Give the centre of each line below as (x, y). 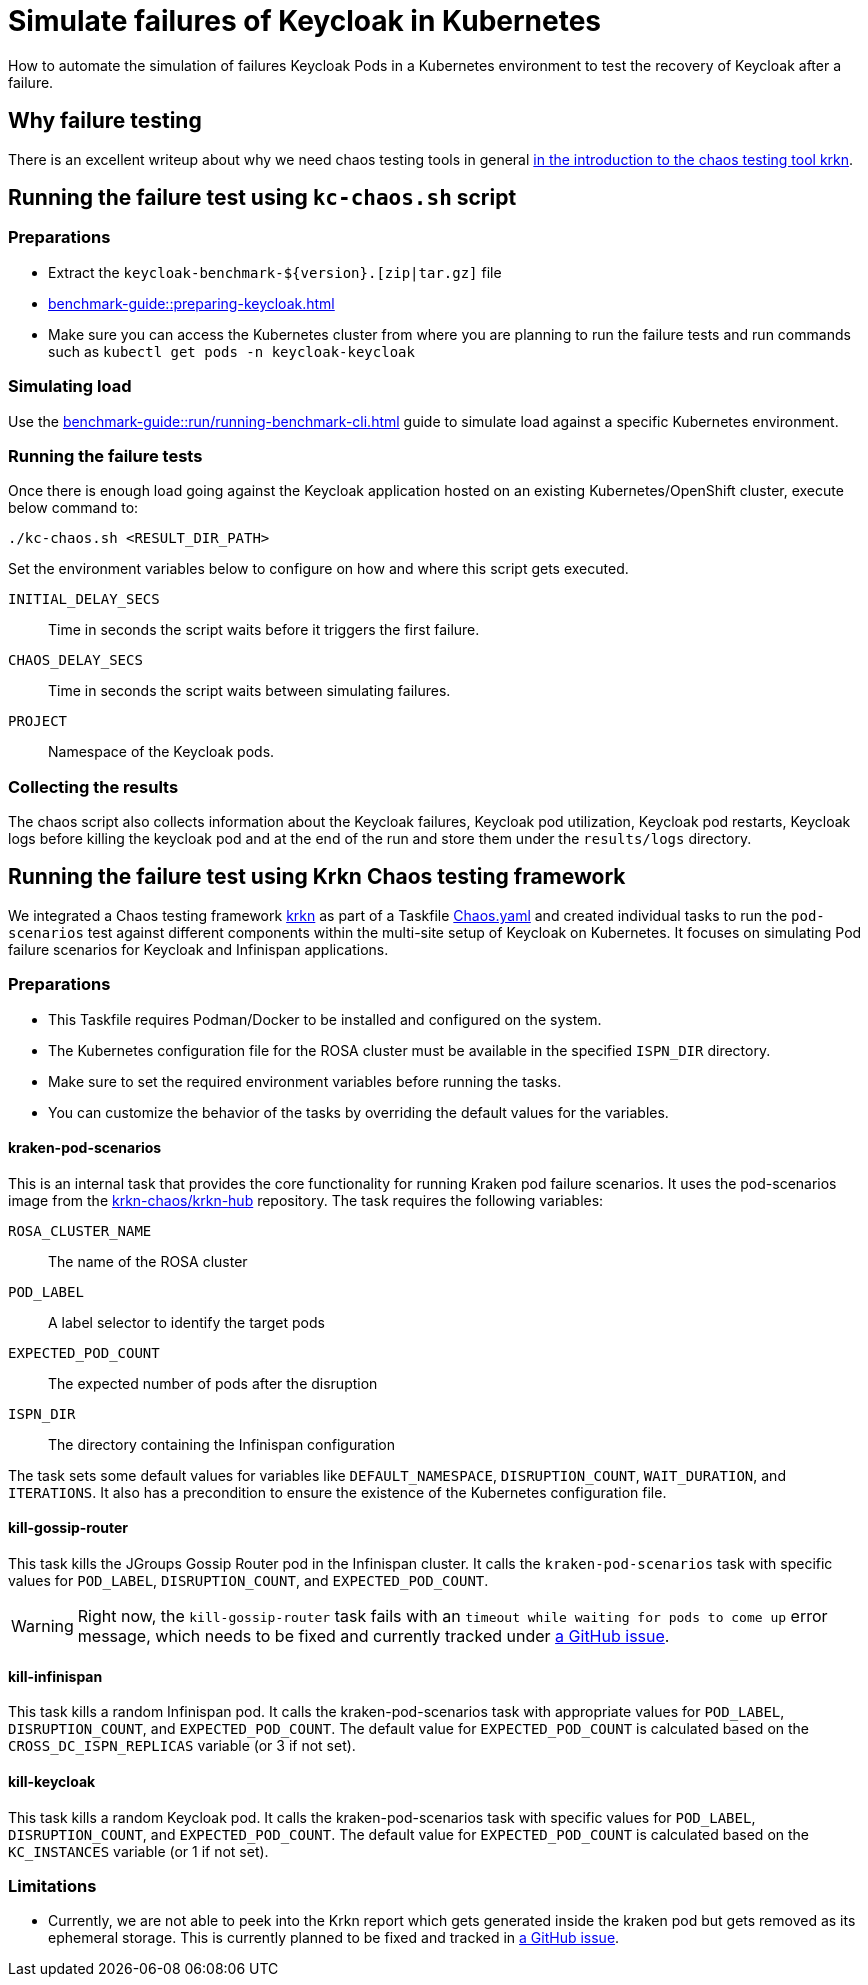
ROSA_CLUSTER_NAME (80, 1230)
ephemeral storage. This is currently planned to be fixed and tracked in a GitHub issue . (334, 1938)
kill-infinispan (55, 1676)
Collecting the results (93, 786)
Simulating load (70, 386)
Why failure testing (105, 121)
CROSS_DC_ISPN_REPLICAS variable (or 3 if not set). (182, 1746)
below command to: (73, 508)
